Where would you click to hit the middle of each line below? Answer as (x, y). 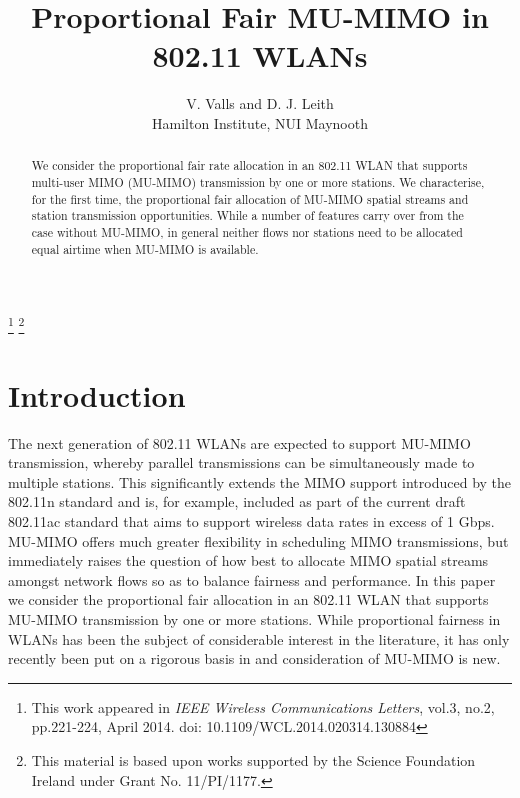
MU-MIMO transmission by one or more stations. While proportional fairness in (254, 618)
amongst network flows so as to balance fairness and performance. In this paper (252, 579)
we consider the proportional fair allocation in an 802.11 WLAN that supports (248, 599)
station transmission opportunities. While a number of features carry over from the (247, 215)
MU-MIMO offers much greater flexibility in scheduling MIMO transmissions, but (258, 540)
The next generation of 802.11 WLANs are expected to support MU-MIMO (239, 442)
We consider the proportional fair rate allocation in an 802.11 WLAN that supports (249, 165)
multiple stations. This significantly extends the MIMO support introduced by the (260, 481)
